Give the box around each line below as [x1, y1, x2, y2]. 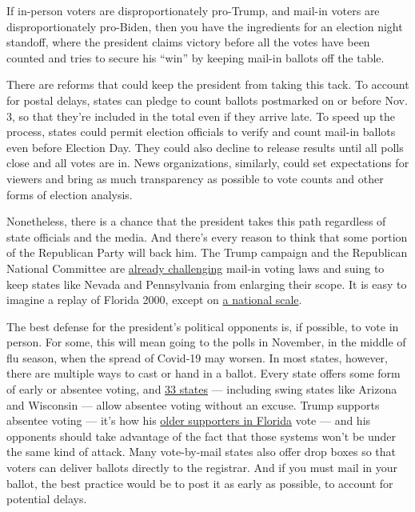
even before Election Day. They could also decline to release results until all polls [6, 138, 404, 155]
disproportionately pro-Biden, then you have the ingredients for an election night [6, 18, 403, 34]
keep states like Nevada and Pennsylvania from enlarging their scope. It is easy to [6, 275, 407, 292]
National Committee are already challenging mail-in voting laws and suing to [6, 259, 385, 276]
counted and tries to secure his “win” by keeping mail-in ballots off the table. [6, 49, 385, 66]
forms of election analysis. [6, 186, 133, 202]
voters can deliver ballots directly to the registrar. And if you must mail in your [6, 459, 398, 476]
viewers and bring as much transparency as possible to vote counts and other [6, 170, 384, 186]
